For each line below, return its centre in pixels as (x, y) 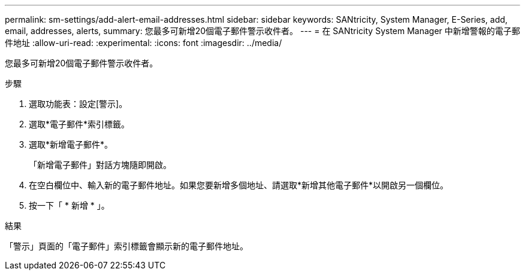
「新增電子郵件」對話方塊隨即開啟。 (100, 165)
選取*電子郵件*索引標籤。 (79, 124)
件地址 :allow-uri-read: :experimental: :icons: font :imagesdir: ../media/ (144, 43)
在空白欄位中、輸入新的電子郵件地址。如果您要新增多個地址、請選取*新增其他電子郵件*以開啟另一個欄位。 (239, 185)
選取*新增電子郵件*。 (71, 144)
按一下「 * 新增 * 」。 (69, 205)
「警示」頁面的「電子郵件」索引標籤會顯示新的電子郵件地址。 (126, 246)
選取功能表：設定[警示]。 (78, 104)
